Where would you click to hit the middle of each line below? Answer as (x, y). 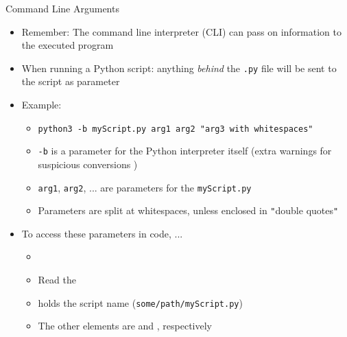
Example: (41, 105)
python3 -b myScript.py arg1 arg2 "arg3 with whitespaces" (176, 129)
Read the (57, 280)
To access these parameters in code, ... (102, 233)
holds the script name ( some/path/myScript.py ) (140, 302)
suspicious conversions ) (88, 164)
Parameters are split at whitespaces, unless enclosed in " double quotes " (188, 210)
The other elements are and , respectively (125, 326)
